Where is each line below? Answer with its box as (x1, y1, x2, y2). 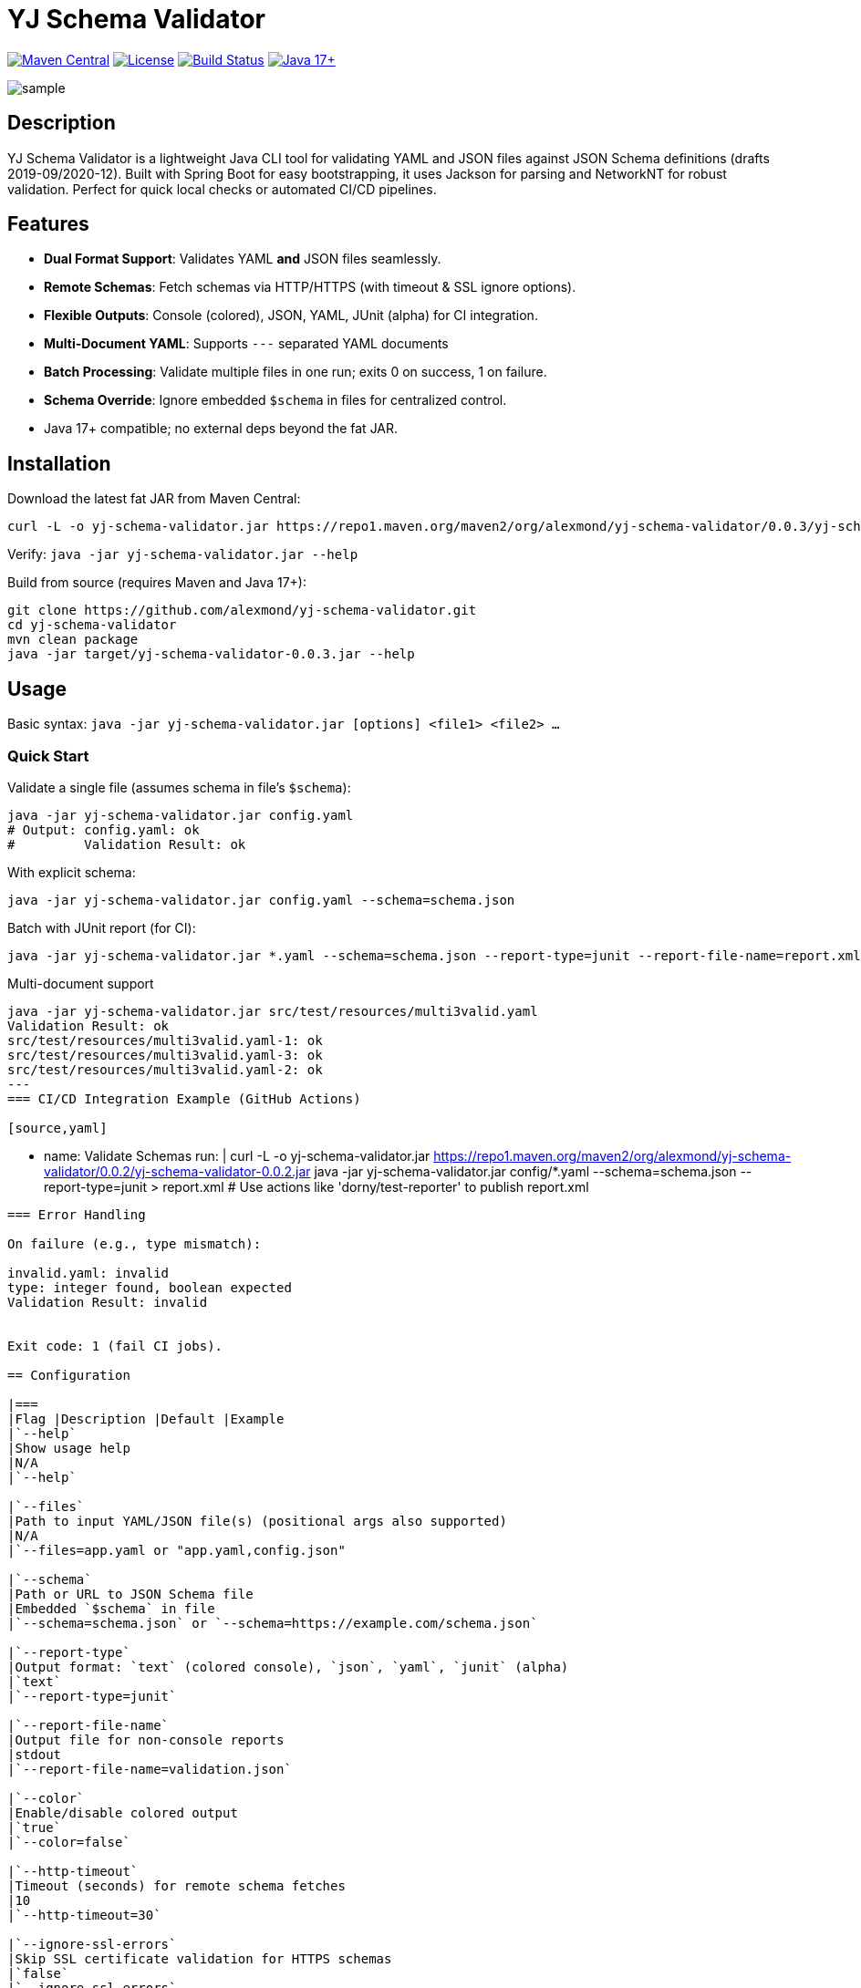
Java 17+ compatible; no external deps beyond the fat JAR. (44, 420, 399, 437)
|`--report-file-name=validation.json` (7, 1761, 292, 1776)
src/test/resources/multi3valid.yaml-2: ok (7, 1061, 323, 1077)
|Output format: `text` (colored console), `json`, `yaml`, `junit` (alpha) (7, 1659, 569, 1674)
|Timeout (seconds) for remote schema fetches (7, 1878, 346, 1893)
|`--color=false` (7, 1834, 130, 1849)
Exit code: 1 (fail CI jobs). (7, 1338, 223, 1353)
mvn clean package (7, 632, 139, 647)
